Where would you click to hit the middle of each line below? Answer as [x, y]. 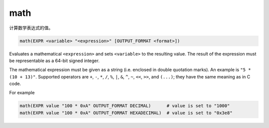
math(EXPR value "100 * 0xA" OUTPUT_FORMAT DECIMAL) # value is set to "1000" [125, 106]
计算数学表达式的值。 [31, 28]
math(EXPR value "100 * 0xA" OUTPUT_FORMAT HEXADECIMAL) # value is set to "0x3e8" [126, 113]
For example [22, 93]
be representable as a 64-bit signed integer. [54, 61]
